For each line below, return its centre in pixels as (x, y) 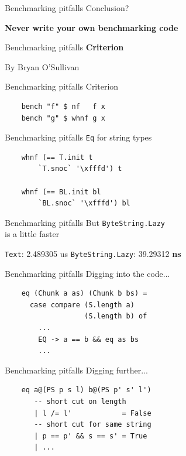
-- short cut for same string (93, 425)
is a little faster (32, 234)
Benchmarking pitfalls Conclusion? (67, 8)
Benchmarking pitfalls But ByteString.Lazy (85, 222)
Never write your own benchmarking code (92, 27)
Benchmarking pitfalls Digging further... (76, 370)
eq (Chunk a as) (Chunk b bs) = (84, 294)
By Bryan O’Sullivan (42, 66)
